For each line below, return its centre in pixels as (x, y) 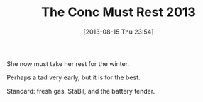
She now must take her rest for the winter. (68, 63)
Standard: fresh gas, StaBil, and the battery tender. (81, 91)
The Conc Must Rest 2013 (119, 12)
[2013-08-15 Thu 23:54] (119, 32)
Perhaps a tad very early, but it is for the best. (73, 77)
